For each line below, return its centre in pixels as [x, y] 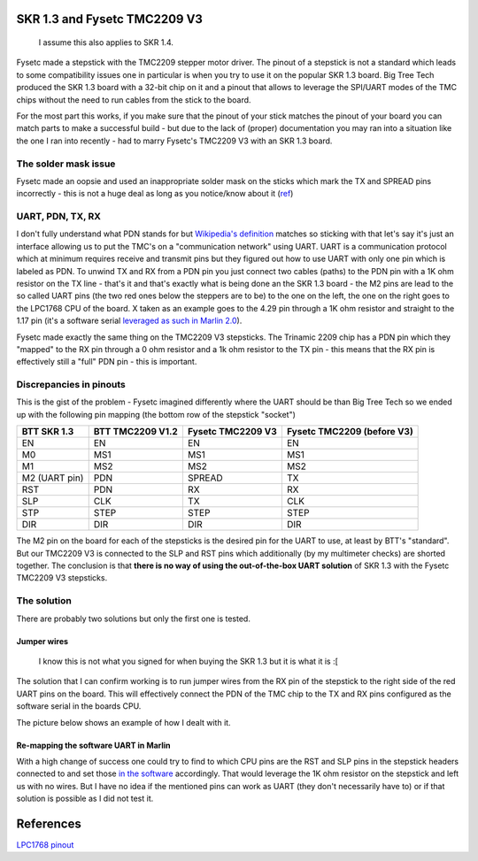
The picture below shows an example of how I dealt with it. [123, 722]
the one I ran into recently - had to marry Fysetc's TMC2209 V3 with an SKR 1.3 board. [174, 141]
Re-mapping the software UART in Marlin [94, 745]
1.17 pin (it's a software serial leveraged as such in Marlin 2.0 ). [129, 321]
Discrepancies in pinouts [71, 385]
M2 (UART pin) [53, 478]
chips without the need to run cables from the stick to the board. [134, 100]
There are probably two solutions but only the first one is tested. [134, 619]
